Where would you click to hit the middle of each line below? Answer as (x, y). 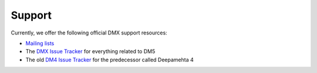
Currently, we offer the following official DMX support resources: (89, 33)
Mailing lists (40, 43)
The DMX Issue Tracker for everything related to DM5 (90, 51)
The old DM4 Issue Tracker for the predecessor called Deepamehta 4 (109, 60)
